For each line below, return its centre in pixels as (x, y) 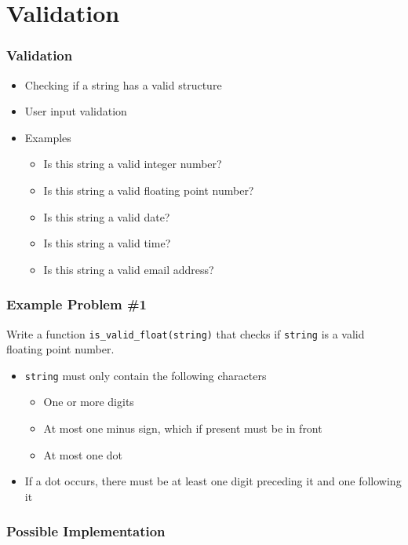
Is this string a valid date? (107, 216)
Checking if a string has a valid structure (123, 84)
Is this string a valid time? (107, 243)
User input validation (76, 111)
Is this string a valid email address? (129, 269)
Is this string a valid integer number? (133, 164)
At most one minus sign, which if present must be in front (183, 428)
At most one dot (83, 454)
